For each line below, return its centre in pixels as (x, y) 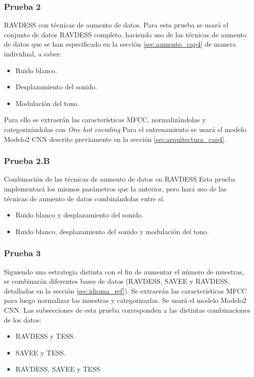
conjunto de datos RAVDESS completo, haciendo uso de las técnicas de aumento (125, 34)
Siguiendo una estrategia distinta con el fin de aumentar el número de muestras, (124, 271)
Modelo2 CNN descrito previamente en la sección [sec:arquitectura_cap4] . (115, 139)
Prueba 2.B (27, 161)
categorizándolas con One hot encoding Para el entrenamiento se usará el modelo (125, 129)
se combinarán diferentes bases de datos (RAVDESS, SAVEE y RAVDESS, (117, 281)
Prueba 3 (22, 253)
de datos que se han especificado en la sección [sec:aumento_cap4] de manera (120, 44)
